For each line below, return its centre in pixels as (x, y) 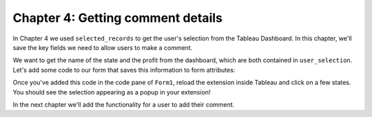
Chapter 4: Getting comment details (118, 18)
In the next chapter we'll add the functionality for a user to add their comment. (124, 104)
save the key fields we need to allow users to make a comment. (103, 47)
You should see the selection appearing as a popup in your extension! (112, 92)
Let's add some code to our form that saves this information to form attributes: (124, 70)
